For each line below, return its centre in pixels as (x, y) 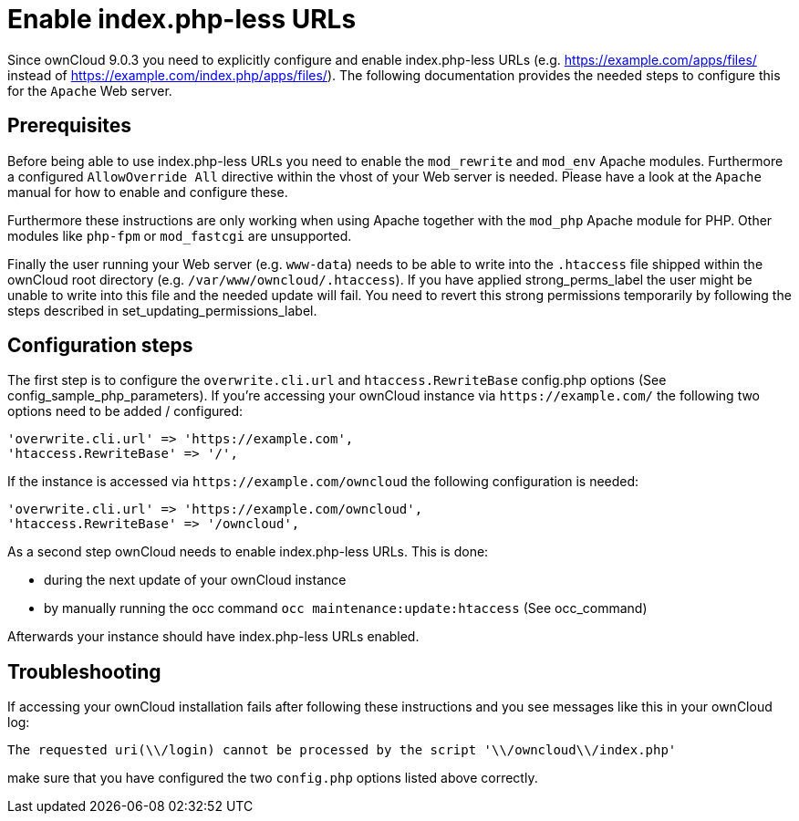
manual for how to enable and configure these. (148, 192)
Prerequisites (69, 126)
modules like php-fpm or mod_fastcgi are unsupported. (180, 235)
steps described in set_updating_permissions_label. (162, 310)
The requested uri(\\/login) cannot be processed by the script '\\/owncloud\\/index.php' (342, 750)
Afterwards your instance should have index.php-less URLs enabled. (213, 637)
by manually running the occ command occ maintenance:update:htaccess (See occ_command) (346, 608)
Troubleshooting (84, 671)
